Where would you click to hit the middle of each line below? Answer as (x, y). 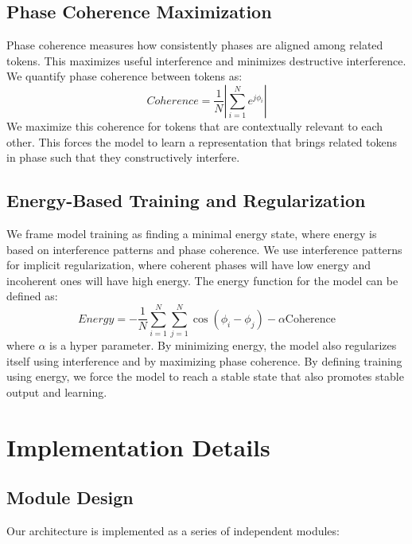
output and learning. (57, 391)
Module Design (70, 497)
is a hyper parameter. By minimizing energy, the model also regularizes (223, 345)
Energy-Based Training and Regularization (186, 200)
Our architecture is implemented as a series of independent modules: (173, 531)
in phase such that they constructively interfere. (123, 157)
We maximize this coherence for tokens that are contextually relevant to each (195, 125)
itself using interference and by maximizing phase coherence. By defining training (204, 360)
